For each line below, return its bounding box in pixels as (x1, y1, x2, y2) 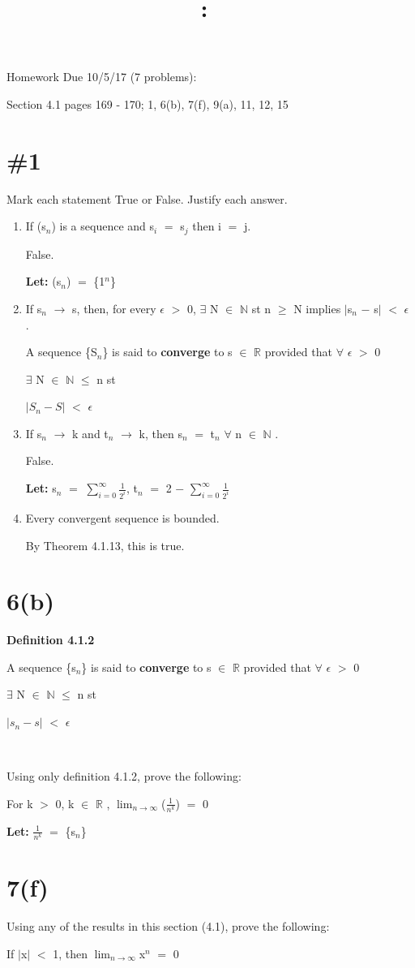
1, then (53, 944, 88, 962)
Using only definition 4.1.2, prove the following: (6, 768, 242, 785)
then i (192, 217, 221, 234)
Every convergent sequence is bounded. (25, 509, 220, 526)
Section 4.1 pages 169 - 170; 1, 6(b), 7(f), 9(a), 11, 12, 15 (6, 95, 289, 112)
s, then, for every (72, 299, 156, 316)
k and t (72, 424, 109, 441)
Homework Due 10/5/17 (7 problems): (6, 68, 197, 85)
